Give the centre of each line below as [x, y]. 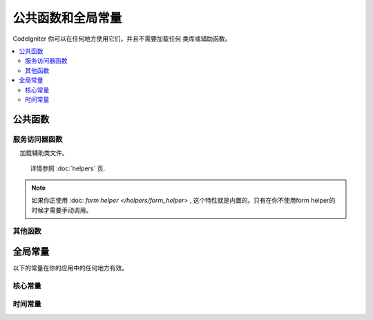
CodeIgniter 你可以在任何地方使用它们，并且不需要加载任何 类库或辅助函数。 [122, 39]
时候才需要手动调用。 [62, 210]
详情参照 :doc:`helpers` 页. [68, 168]
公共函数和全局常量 [67, 18]
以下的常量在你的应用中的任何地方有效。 [70, 268]
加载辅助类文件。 [44, 153]
